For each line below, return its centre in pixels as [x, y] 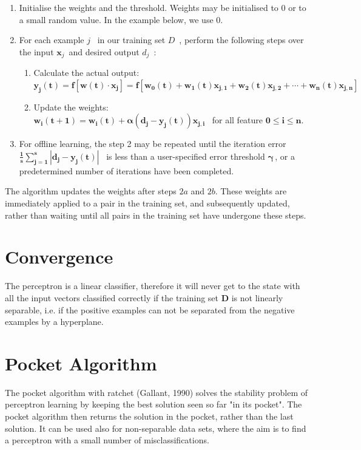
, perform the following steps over [241, 40]
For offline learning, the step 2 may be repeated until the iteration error [153, 144]
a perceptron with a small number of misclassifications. [107, 440]
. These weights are [251, 191]
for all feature [238, 120]
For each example [52, 40]
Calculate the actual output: [86, 73]
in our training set [131, 40]
